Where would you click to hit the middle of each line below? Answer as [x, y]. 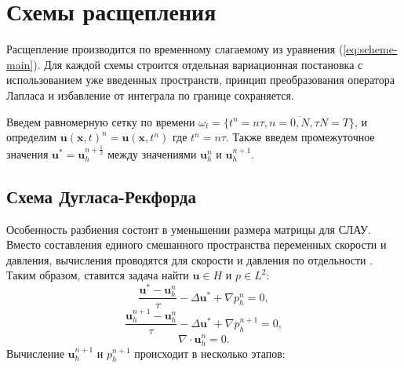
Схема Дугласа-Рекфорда [101, 196]
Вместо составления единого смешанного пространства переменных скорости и [197, 244]
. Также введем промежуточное [300, 137]
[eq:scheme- [370, 49]
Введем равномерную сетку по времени [101, 121]
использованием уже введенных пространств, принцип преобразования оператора [201, 80]
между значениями [152, 153]
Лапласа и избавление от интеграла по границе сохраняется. [150, 95]
